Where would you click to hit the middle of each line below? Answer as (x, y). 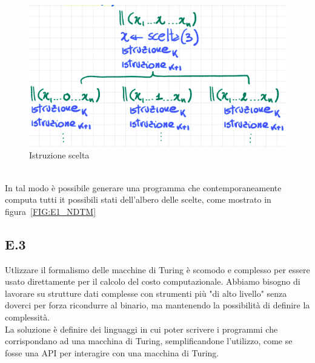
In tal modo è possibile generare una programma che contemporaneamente (143, 187)
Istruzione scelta (59, 155)
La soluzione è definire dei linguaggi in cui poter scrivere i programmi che (141, 329)
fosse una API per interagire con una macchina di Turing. (112, 352)
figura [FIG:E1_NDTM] (51, 211)
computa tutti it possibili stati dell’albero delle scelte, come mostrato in (138, 199)
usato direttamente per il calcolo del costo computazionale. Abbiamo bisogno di (153, 281)
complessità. (28, 317)
